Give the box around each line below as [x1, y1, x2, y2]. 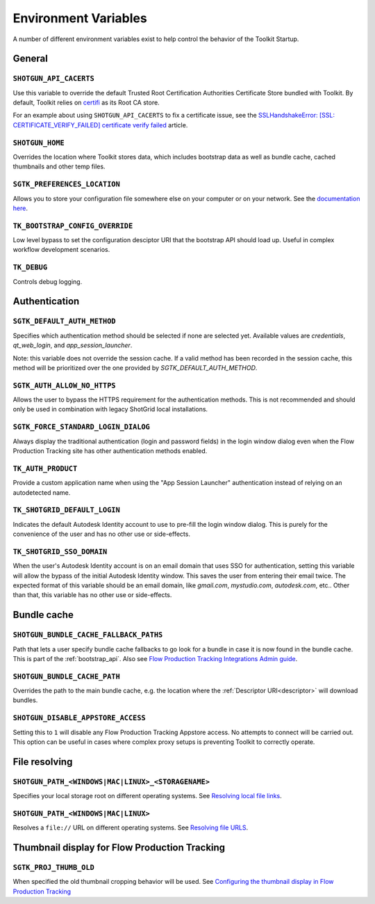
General [12, 53, 49, 65]
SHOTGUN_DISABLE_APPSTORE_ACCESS [12, 713, 146, 723]
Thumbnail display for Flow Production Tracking [12, 842, 226, 854]
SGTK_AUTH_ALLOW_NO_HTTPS [12, 381, 116, 390]
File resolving [12, 756, 73, 768]
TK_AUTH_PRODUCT [12, 463, 78, 473]
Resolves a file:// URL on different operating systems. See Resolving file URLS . [12, 823, 249, 832]
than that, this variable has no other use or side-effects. [12, 591, 172, 599]
